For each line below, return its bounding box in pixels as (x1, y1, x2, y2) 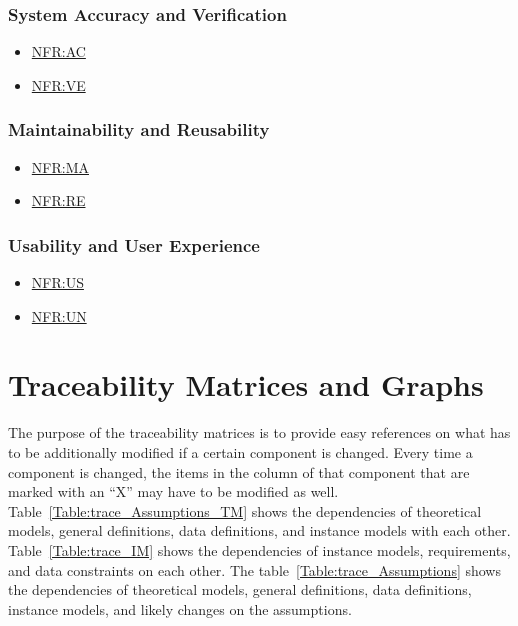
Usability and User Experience (8, 232, 260, 257)
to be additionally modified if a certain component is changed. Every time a (8, 441, 473, 462)
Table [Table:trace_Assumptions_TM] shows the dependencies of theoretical (8, 500, 482, 521)
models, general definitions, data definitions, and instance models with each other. (8, 520, 511, 541)
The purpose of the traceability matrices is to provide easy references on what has (8, 422, 511, 443)
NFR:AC (31, 41, 86, 62)
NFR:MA (31, 156, 89, 177)
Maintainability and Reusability (8, 117, 270, 142)
